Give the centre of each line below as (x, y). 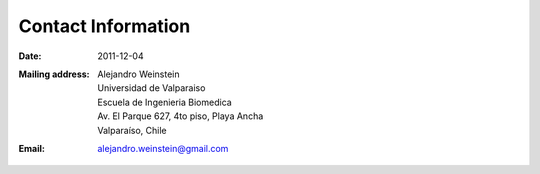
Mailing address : (54, 74)
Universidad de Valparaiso (151, 88)
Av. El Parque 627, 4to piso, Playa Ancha (180, 116)
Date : (30, 56)
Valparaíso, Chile (132, 130)
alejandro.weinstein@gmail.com (163, 148)
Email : (31, 148)
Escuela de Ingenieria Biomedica (164, 102)
